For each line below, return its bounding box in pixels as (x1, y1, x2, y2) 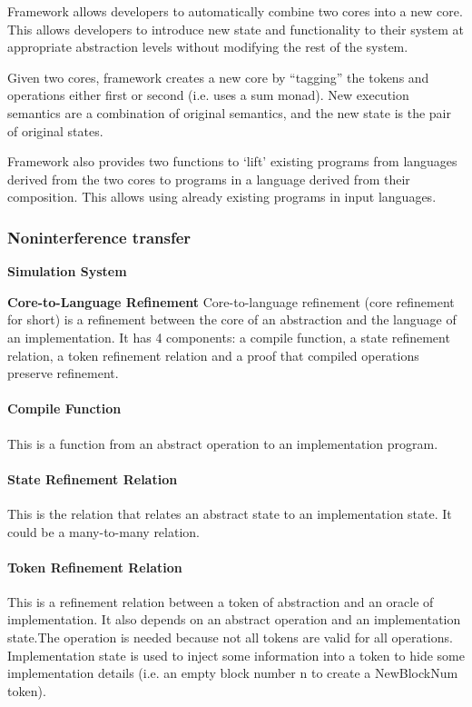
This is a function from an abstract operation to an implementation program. (7, 433, 438, 453)
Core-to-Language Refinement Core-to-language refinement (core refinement (7, 292, 455, 311)
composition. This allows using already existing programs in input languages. (7, 187, 437, 206)
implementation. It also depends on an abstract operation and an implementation (7, 610, 461, 629)
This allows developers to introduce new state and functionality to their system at (7, 19, 465, 38)
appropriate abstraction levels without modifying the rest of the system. (7, 37, 408, 56)
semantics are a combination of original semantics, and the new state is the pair (7, 103, 451, 122)
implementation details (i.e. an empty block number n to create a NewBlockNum (7, 663, 458, 682)
